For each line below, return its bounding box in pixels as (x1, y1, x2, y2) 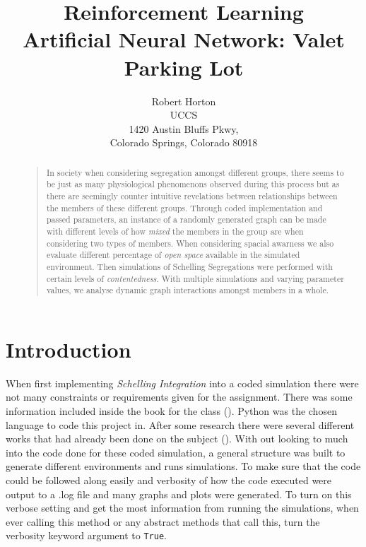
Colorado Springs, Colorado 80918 (110, 135, 258, 150)
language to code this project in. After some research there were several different (6, 417, 355, 432)
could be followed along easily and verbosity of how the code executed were (6, 472, 332, 487)
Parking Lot (124, 52, 244, 81)
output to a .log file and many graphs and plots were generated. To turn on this (6, 486, 352, 501)
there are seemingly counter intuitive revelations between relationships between (46, 189, 338, 201)
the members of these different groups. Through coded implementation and (46, 201, 323, 213)
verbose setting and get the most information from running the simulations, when (6, 500, 359, 515)
